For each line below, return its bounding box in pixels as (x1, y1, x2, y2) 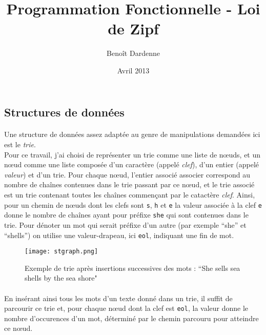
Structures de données (4, 104, 125, 120)
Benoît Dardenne (107, 48, 160, 58)
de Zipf (108, 18, 159, 39)
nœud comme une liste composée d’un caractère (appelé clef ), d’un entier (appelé (4, 159, 259, 170)
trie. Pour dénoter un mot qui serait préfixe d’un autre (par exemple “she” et (4, 219, 247, 230)
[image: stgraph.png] (25, 248, 98, 255)
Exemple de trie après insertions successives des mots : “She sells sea (25, 262, 240, 273)
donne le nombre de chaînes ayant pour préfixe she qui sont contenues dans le (4, 209, 249, 220)
